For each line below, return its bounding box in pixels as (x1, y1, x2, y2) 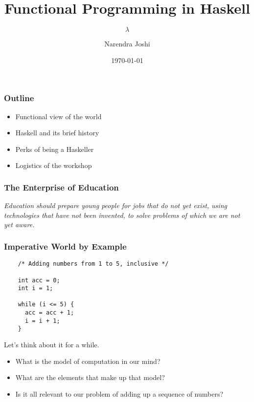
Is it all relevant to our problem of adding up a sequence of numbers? (15, 388, 224, 399)
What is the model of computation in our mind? (15, 356, 161, 366)
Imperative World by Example (4, 240, 127, 252)
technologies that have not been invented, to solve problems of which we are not (4, 210, 240, 220)
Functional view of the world (15, 111, 102, 121)
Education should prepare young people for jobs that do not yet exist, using (4, 200, 227, 211)
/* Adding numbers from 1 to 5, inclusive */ (18, 260, 169, 268)
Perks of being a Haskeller (15, 144, 94, 154)
